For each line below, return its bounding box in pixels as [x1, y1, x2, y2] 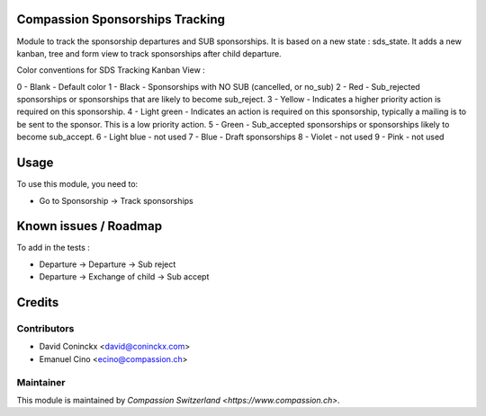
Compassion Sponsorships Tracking [16, 12, 225, 27]
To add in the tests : [16, 243, 90, 253]
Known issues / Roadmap [16, 218, 162, 234]
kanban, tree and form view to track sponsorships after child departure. [16, 48, 283, 58]
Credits [16, 295, 59, 310]
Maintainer [16, 376, 66, 388]
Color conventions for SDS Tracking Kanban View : [16, 65, 206, 75]
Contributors [16, 323, 75, 335]
